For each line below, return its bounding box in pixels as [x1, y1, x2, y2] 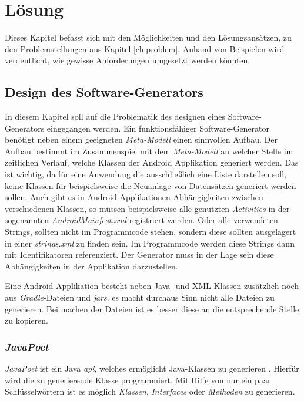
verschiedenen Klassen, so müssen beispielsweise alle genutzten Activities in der [5, 202, 290, 214]
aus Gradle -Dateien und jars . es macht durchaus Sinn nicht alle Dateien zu [5, 291, 275, 304]
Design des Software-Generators [5, 83, 203, 101]
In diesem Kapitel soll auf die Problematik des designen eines [5, 110, 226, 123]
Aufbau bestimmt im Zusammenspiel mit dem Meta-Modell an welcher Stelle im [5, 144, 293, 157]
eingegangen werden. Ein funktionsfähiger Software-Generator [46, 122, 270, 134]
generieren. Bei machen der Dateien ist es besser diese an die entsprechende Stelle [5, 302, 299, 315]
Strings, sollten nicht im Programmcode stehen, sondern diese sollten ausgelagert [5, 225, 296, 238]
